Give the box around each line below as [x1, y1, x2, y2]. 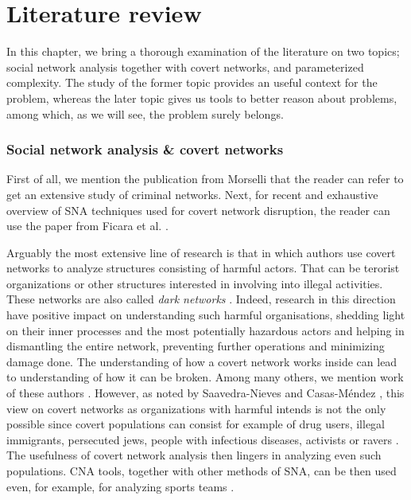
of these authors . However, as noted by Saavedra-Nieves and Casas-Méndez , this [6, 385, 405, 401]
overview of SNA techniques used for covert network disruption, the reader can [6, 201, 390, 218]
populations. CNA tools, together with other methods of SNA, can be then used [6, 463, 397, 479]
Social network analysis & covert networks [6, 139, 284, 159]
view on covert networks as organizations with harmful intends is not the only [6, 400, 386, 416]
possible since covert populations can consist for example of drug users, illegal [6, 416, 385, 432]
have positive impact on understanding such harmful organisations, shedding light [6, 307, 405, 323]
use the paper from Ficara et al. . [6, 217, 169, 234]
